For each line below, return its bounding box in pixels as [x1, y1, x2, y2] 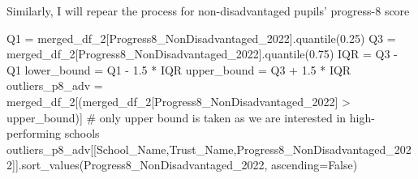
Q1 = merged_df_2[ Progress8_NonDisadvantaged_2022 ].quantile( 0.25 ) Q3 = [6, 29, 396, 46]
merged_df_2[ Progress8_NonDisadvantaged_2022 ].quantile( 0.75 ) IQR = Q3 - [6, 45, 398, 62]
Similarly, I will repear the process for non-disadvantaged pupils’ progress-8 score [6, 2, 410, 19]
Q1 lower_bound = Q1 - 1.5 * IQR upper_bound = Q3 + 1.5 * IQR [6, 61, 351, 78]
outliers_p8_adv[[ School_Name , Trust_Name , [6, 140, 237, 157]
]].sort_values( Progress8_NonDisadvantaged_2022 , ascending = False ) [12, 156, 358, 173]
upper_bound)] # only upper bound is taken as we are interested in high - [6, 109, 375, 126]
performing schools [6, 125, 100, 142]
